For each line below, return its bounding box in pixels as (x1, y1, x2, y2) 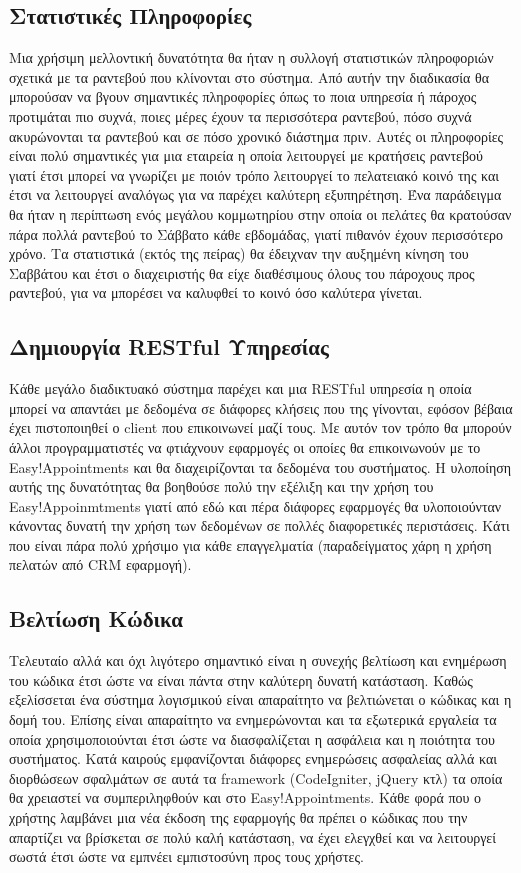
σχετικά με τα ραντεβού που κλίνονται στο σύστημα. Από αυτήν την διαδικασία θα (9, 66, 490, 87)
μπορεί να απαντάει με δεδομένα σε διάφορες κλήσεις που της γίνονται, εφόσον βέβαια (9, 397, 513, 418)
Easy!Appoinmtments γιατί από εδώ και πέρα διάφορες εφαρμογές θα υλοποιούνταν (9, 495, 502, 516)
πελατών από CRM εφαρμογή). (9, 554, 192, 575)
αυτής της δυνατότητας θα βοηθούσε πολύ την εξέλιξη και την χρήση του (9, 476, 434, 497)
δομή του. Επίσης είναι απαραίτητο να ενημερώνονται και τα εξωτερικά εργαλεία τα (9, 709, 497, 730)
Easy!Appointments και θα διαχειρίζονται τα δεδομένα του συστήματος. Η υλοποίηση (9, 456, 512, 477)
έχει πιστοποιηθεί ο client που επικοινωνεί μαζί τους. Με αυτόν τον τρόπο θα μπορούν (9, 417, 512, 438)
